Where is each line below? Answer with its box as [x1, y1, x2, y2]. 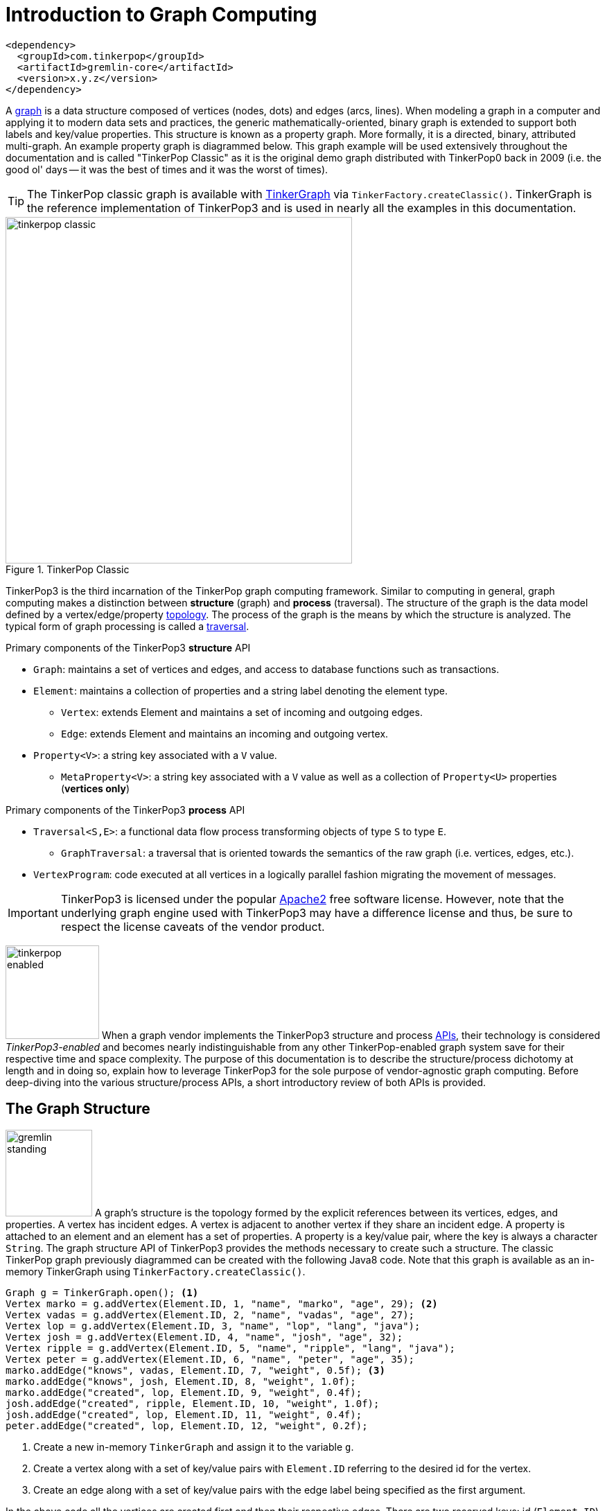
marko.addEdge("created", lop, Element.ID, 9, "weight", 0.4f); [6, 1386, 362, 1398]
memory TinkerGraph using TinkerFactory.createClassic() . [6, 1265, 306, 1277]
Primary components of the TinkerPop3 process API [6, 803, 245, 816]
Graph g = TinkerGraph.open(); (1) [6, 1286, 199, 1298]
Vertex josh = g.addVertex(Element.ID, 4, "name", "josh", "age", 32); [6, 1331, 403, 1343]
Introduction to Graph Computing [6, 3, 317, 26]
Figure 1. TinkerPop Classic [6, 563, 130, 575]
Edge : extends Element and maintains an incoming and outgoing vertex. [61, 727, 389, 740]
